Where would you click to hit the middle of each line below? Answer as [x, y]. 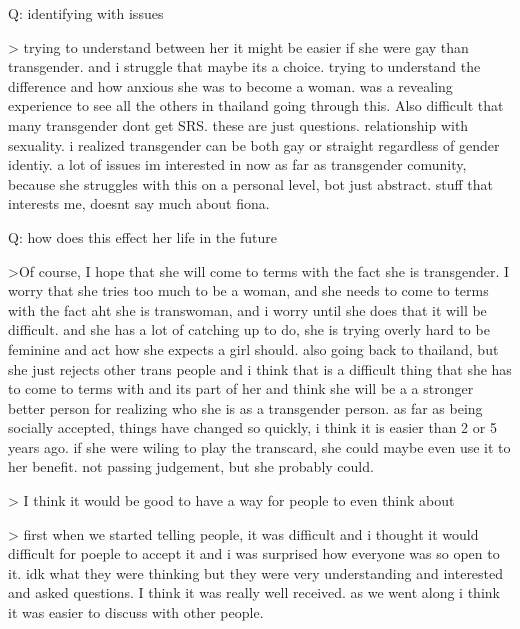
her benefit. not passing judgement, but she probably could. [191, 466]
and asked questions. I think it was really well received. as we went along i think [254, 592]
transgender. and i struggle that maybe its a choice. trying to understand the [244, 66]
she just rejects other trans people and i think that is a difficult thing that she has [260, 368]
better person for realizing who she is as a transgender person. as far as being [245, 407]
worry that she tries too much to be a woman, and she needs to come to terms [248, 290]
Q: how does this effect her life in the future [142, 236]
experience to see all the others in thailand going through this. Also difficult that [256, 105]
